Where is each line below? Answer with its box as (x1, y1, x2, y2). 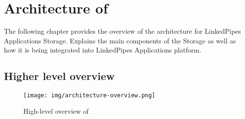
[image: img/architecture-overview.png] (23, 92, 156, 99)
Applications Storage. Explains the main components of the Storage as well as (4, 35, 236, 45)
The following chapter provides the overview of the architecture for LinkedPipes (4, 26, 241, 36)
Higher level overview (4, 68, 115, 83)
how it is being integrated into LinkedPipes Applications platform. (4, 45, 202, 55)
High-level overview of (23, 106, 89, 116)
